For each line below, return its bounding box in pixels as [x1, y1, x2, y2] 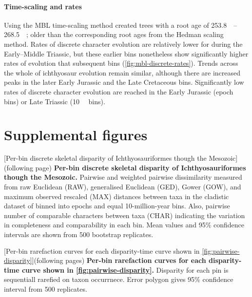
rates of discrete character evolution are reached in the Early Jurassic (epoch [4, 86, 233, 96]
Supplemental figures [4, 125, 148, 145]
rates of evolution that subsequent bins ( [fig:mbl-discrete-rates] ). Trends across [4, 58, 238, 68]
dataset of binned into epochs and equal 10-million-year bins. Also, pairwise [4, 201, 230, 211]
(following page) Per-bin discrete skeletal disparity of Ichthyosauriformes [4, 162, 246, 172]
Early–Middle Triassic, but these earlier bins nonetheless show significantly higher [4, 48, 249, 58]
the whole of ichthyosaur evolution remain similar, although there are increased [4, 67, 241, 77]
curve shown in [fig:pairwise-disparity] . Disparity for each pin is [21, 264, 229, 275]
